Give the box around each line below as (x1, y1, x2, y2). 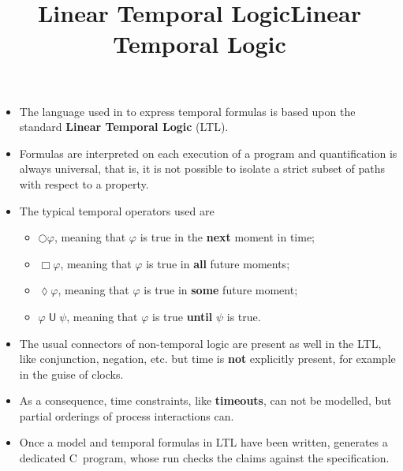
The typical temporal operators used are (19, 202, 215, 219)
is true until (151, 308, 213, 324)
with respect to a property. (19, 175, 149, 192)
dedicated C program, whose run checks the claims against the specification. (19, 450, 390, 466)
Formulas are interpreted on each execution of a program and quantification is (19, 144, 397, 161)
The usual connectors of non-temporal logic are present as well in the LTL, (19, 335, 382, 351)
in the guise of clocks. (19, 365, 124, 382)
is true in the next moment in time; (140, 229, 315, 245)
